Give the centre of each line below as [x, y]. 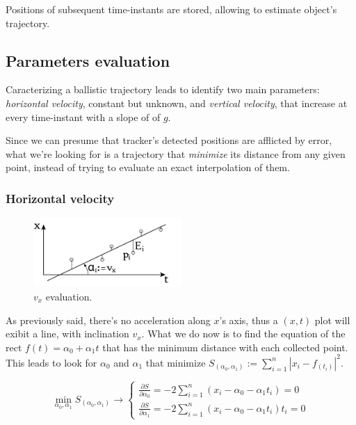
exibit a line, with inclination [67, 334]
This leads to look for [51, 362]
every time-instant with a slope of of [83, 117]
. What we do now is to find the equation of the [243, 334]
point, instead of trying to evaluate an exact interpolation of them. [148, 167]
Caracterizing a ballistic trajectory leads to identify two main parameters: [163, 89]
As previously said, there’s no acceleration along [108, 320]
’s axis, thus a [249, 320]
